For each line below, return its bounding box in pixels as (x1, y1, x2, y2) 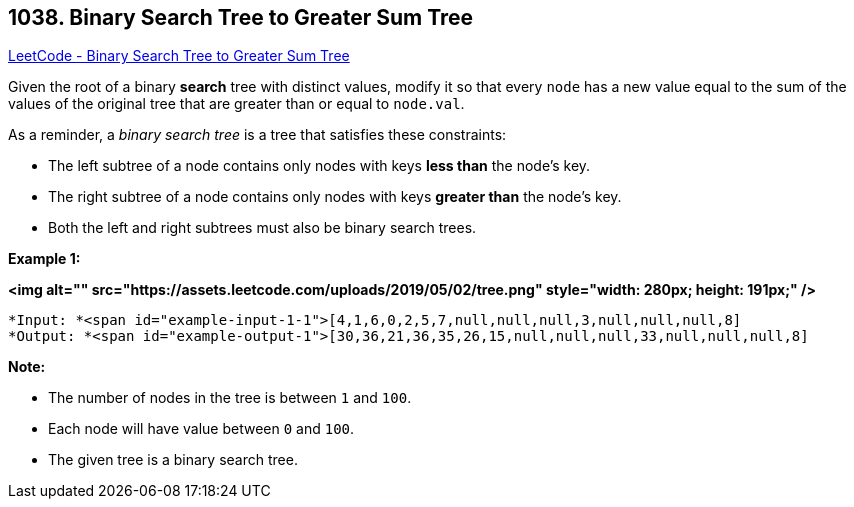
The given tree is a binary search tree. (48, 451, 298, 469)
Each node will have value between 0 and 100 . (48, 420, 355, 438)
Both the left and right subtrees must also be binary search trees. (48, 219, 477, 237)
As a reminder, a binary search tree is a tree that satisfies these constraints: (8, 126, 507, 144)
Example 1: (8, 250, 81, 268)
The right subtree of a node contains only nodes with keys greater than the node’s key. (48, 188, 622, 206)
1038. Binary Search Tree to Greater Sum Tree (8, 5, 474, 30)
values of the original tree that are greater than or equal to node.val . (8, 95, 465, 113)
